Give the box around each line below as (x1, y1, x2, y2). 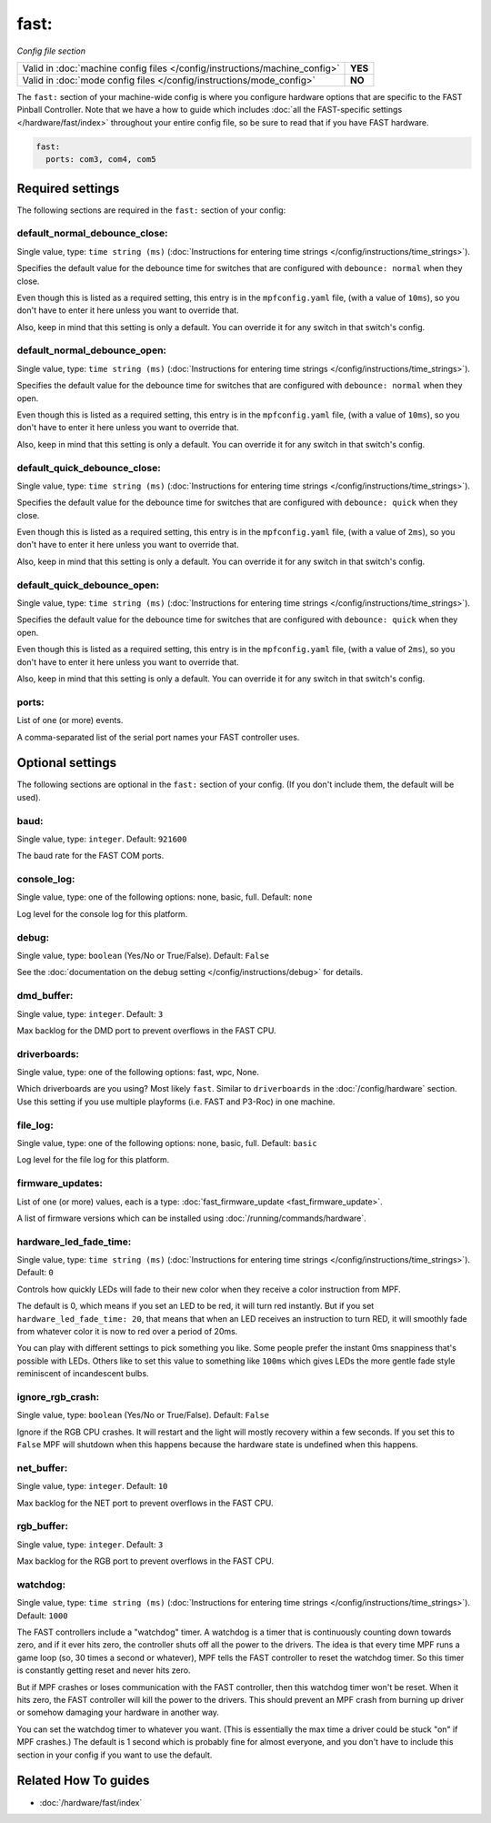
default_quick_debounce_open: (16, 579, 159, 591)
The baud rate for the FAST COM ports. (16, 851, 165, 861)
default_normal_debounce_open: (16, 344, 167, 357)
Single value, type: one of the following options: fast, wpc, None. (16, 1067, 259, 1078)
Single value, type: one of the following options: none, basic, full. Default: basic (16, 1137, 317, 1148)
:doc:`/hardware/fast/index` (39, 1797, 143, 1808)
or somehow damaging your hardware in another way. (16, 1707, 220, 1718)
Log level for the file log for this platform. (16, 1154, 170, 1165)
